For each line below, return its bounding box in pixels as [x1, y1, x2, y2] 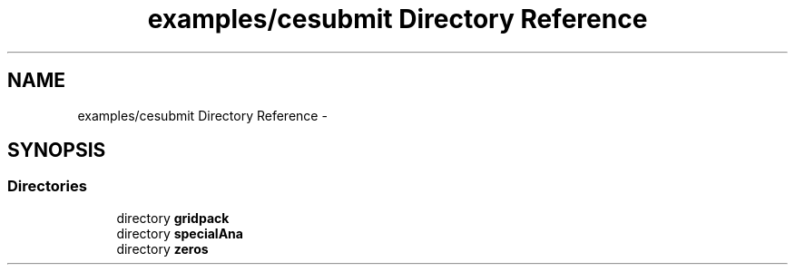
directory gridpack [116, 209, 230, 226]
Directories [7, 177, 87, 196]
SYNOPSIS [7, 139, 106, 162]
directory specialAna [116, 225, 243, 241]
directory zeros [116, 240, 209, 257]
